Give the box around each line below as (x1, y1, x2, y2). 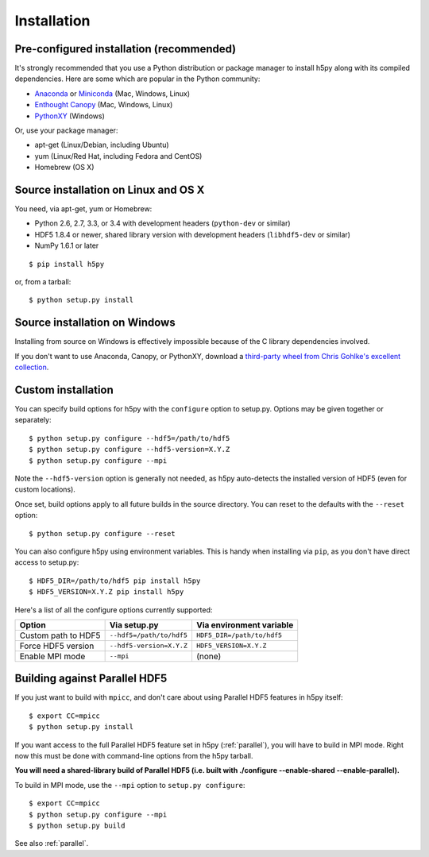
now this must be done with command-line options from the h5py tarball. (14, 751, 253, 760)
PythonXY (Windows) (34, 111, 105, 121)
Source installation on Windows (14, 316, 176, 330)
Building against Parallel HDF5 (14, 672, 168, 685)
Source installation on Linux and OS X (14, 183, 205, 196)
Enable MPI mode (19, 650, 86, 662)
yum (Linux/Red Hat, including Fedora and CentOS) (34, 151, 203, 160)
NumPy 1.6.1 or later (34, 241, 99, 250)
